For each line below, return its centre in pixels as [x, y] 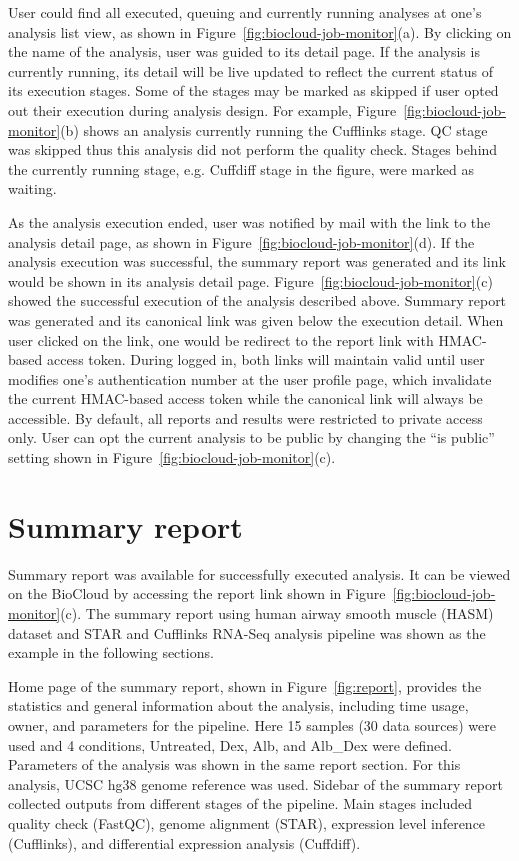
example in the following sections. [111, 652]
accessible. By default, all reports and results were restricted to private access [245, 417]
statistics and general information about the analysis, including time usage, [238, 705]
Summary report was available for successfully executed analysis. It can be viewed [259, 573]
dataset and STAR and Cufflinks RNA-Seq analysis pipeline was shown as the [247, 632]
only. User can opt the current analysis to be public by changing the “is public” [251, 437]
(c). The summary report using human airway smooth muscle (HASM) [277, 612]
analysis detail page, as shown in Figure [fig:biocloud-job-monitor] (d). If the [241, 241]
